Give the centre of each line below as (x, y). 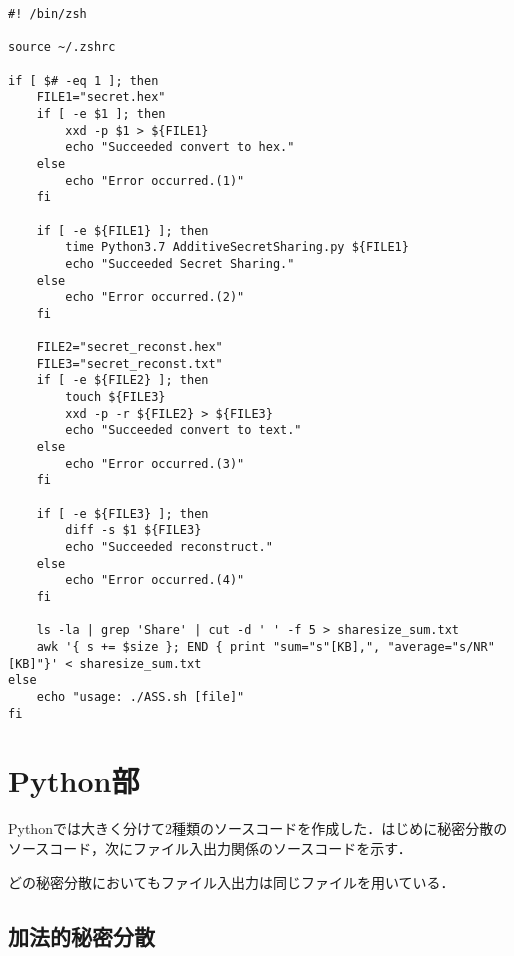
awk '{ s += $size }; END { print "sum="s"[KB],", (208, 646)
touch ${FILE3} (115, 397)
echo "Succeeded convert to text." (183, 430)
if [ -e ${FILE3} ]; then (122, 513)
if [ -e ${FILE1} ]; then (122, 230)
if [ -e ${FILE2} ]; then (122, 380)
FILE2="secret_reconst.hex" (129, 347)
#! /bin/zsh (47, 14)
